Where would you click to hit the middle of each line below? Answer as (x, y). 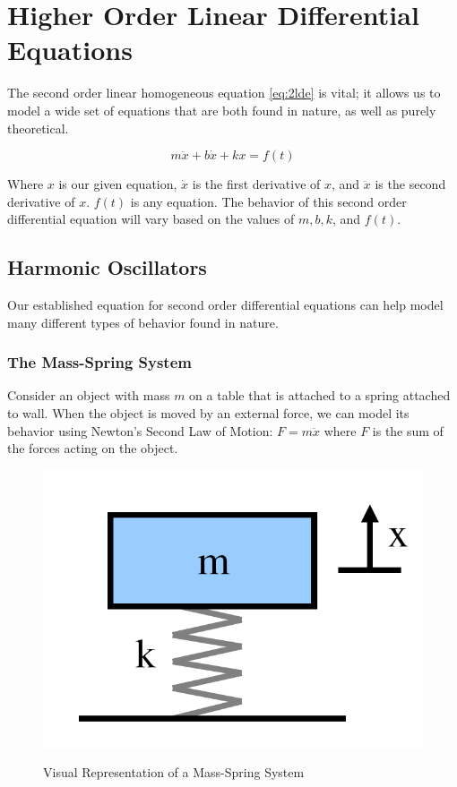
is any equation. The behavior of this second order (268, 201)
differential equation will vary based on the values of (151, 219)
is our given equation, (118, 184)
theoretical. (38, 128)
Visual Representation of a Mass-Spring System (174, 771)
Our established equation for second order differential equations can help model (225, 305)
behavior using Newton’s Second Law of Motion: (140, 430)
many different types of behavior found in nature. (143, 322)
